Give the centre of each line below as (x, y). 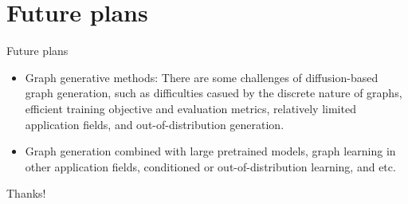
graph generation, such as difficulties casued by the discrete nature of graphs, (214, 93)
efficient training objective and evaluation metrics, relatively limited (190, 108)
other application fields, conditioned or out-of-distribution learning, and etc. (210, 166)
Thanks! (26, 193)
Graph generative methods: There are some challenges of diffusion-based (202, 77)
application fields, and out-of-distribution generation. (155, 124)
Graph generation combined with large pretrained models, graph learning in (210, 151)
